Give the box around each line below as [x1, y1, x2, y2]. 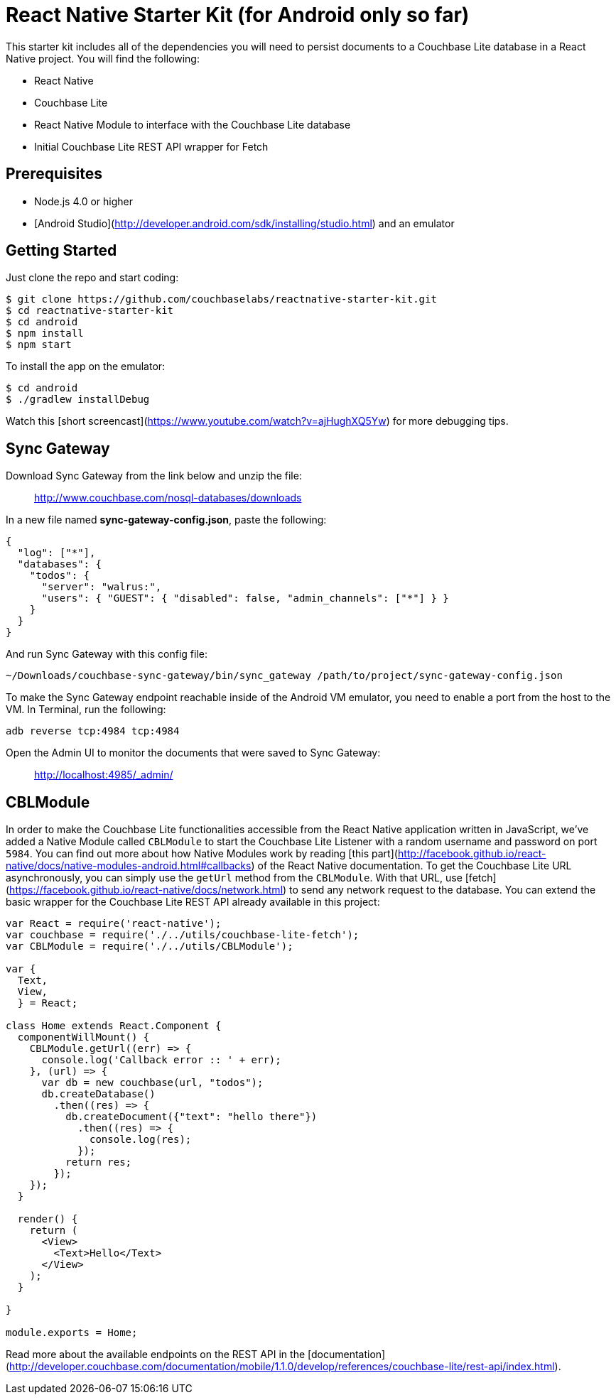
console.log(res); [90, 1134, 192, 1146]
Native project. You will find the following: [6, 52, 200, 65]
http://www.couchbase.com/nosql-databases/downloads [34, 492, 302, 504]
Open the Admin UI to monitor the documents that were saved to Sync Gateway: [6, 747, 381, 759]
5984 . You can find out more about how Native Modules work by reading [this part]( [6, 847, 398, 860]
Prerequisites [6, 165, 102, 183]
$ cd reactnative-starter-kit [6, 305, 174, 317]
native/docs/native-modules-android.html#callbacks [6, 859, 252, 872]
